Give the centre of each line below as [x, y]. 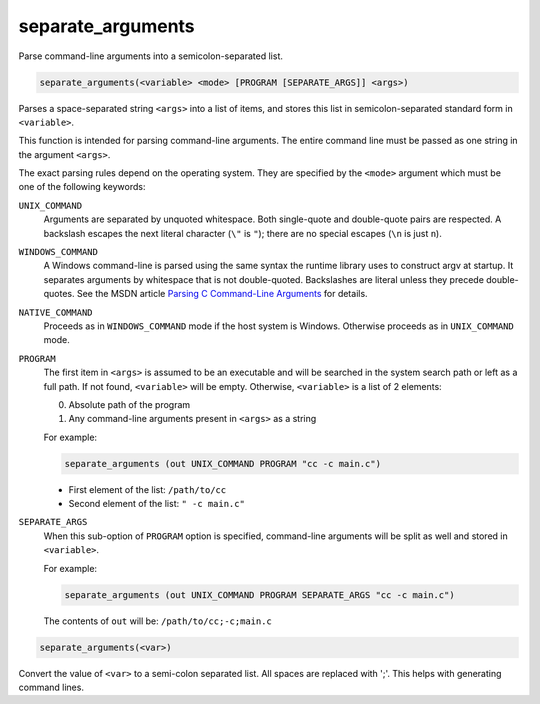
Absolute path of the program [129, 404]
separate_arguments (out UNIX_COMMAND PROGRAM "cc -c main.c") [223, 463]
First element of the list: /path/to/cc [147, 489]
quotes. [59, 294]
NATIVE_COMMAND [56, 312]
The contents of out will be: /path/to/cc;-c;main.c [157, 621]
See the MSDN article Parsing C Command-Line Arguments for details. [222, 294]
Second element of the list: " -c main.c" [156, 504]
